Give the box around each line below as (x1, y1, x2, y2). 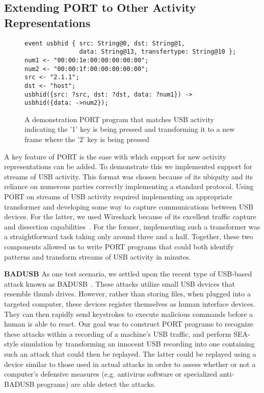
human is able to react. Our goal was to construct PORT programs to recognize (4, 318, 253, 329)
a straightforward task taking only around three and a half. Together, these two (4, 231, 253, 242)
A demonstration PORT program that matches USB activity (24, 113, 214, 124)
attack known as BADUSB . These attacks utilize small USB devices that (4, 278, 235, 289)
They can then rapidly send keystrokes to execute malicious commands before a (4, 308, 253, 319)
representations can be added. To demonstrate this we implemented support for (4, 161, 253, 172)
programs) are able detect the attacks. (36, 378, 156, 389)
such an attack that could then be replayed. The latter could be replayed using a (4, 348, 256, 359)
